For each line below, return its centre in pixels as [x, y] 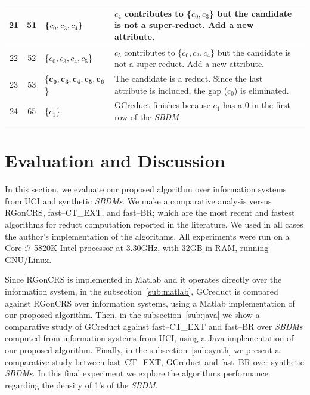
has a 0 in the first [257, 105]
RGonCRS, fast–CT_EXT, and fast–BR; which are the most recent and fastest [150, 212]
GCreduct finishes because [162, 105]
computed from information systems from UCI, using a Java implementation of [149, 338]
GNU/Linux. [28, 259]
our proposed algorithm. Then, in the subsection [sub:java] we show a [132, 315]
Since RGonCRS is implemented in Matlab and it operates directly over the [143, 279]
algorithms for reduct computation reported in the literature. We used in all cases [154, 224]
